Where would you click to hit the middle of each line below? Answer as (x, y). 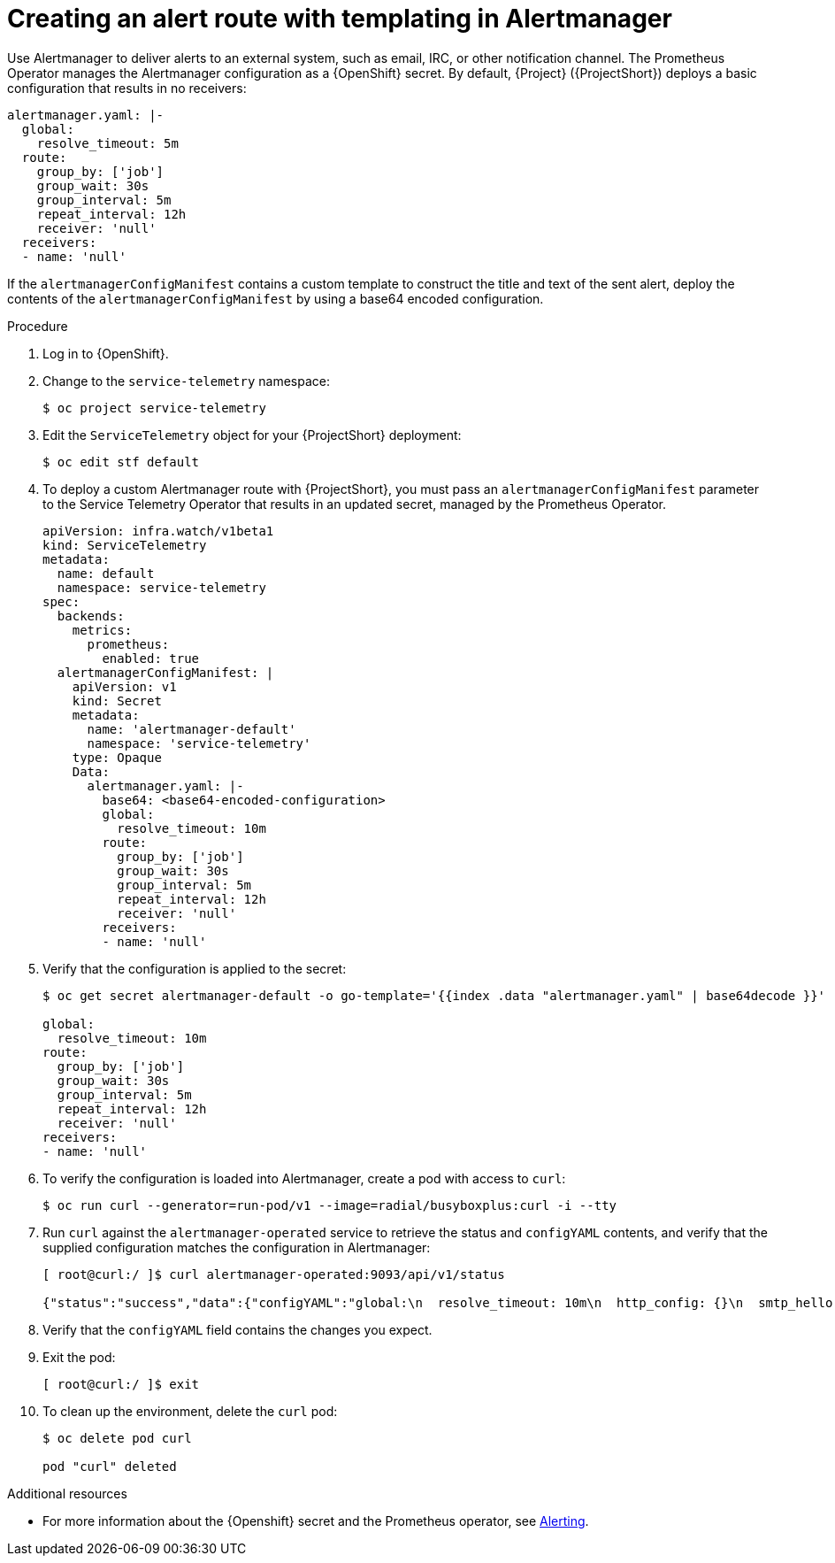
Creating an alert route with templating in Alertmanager (340, 19)
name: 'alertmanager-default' (192, 729)
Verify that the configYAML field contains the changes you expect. (237, 1329)
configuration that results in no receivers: (127, 88)
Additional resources (67, 1493)
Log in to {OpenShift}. (106, 353)
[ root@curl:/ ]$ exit (121, 1384)
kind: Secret (117, 701)
